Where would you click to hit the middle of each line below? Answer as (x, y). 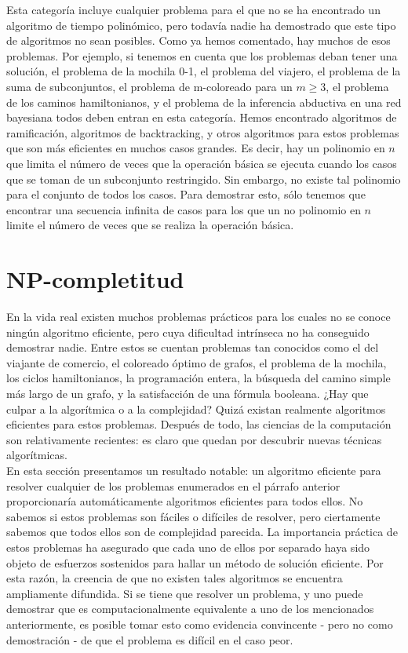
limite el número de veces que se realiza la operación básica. (150, 225)
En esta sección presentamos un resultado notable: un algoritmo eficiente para (194, 470)
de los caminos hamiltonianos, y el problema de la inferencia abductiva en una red (204, 102)
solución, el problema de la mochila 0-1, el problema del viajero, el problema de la (204, 71)
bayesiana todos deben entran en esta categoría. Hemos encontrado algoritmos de (202, 117)
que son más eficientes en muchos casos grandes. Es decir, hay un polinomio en (196, 148)
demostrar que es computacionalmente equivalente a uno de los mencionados (190, 609)
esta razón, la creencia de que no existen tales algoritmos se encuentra (175, 578)
